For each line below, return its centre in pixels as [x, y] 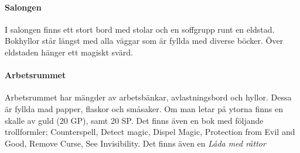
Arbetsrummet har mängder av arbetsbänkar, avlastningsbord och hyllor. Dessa [148, 97]
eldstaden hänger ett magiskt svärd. [69, 52]
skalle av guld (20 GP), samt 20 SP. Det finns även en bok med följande [134, 120]
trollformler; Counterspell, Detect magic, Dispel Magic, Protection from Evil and [150, 132]
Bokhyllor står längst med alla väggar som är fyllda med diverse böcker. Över [144, 41]
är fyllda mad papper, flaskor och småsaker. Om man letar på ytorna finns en [144, 108]
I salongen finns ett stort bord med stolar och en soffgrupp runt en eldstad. [140, 29]
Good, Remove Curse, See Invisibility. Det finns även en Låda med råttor [135, 143]
